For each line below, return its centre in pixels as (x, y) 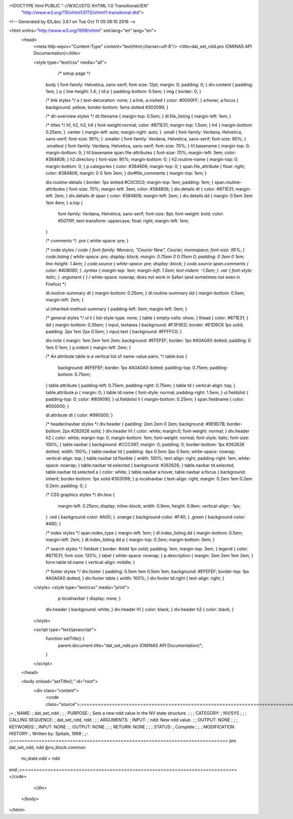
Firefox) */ (56, 284)
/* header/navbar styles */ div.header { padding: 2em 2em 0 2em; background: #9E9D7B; (136, 424)
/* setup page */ (74, 73)
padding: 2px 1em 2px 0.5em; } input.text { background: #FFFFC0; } (114, 332)
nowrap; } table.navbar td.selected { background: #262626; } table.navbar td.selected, (147, 465)
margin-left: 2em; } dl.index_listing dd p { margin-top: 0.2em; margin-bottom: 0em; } (130, 540)
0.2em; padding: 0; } (66, 486)
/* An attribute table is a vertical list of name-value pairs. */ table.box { (116, 356)
